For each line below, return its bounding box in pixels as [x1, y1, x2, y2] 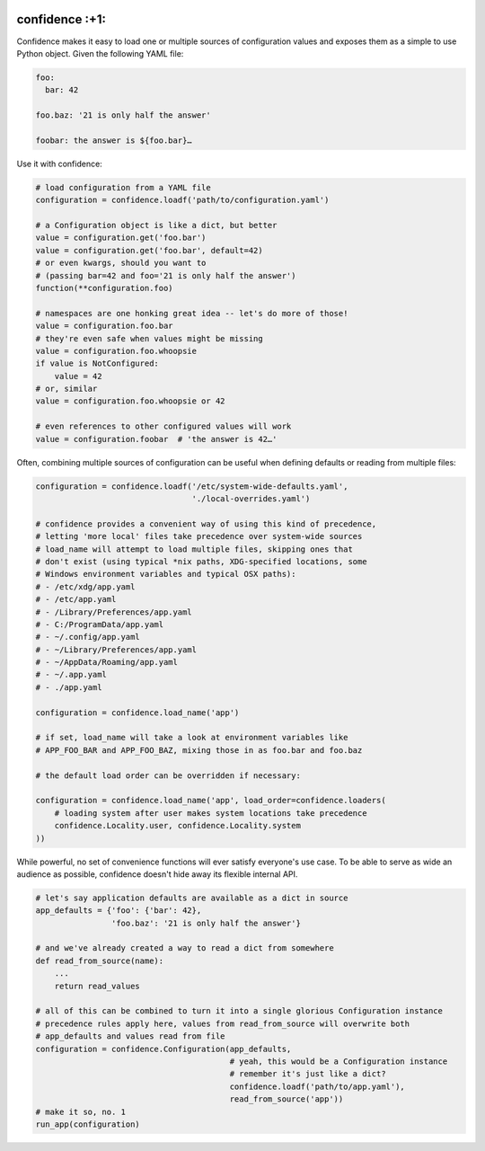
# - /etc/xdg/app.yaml [35, 581, 136, 592]
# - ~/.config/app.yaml [35, 632, 141, 642]
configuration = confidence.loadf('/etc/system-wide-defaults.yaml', [35, 481, 348, 491]
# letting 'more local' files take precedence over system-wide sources [35, 531, 363, 542]
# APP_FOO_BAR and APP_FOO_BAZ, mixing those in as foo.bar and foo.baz [35, 745, 363, 755]
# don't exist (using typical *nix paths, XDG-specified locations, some [35, 556, 367, 566]
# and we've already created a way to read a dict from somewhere [35, 943, 334, 953]
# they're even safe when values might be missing [35, 333, 264, 343]
